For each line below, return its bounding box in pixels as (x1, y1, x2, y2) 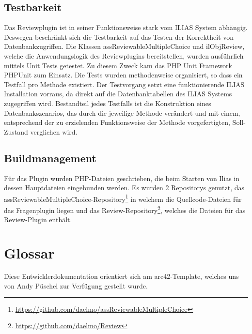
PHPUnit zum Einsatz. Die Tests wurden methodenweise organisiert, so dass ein (4, 70, 243, 80)
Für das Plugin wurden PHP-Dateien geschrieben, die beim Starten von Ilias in (4, 173, 240, 183)
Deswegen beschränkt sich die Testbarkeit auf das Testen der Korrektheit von (4, 31, 234, 42)
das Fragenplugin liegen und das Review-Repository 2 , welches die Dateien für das (4, 203, 246, 215)
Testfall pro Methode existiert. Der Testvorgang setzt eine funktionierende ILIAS (4, 79, 245, 89)
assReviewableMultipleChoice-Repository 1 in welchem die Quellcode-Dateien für (4, 192, 242, 204)
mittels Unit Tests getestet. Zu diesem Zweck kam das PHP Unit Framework (4, 60, 232, 70)
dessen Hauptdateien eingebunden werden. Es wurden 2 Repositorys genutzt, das (4, 182, 245, 193)
